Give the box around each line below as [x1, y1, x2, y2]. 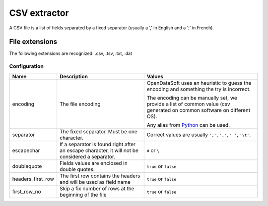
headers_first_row [12, 175, 55, 182]
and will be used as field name [60, 178, 131, 185]
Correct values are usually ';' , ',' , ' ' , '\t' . [146, 131, 251, 138]
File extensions [9, 38, 57, 46]
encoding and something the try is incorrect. [146, 86, 251, 93]
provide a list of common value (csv [146, 101, 230, 107]
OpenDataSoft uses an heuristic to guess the [146, 79, 252, 86]
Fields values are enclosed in [60, 159, 128, 166]
